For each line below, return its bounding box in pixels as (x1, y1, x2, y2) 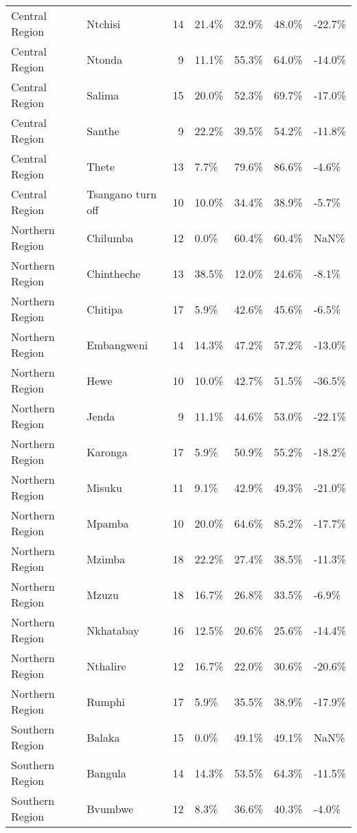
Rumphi (87, 693, 125, 709)
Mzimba (87, 550, 126, 567)
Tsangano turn (87, 186, 157, 202)
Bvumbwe (87, 800, 134, 817)
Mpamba (87, 515, 129, 531)
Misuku (87, 479, 122, 495)
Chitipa (87, 301, 123, 317)
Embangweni (87, 336, 148, 353)
